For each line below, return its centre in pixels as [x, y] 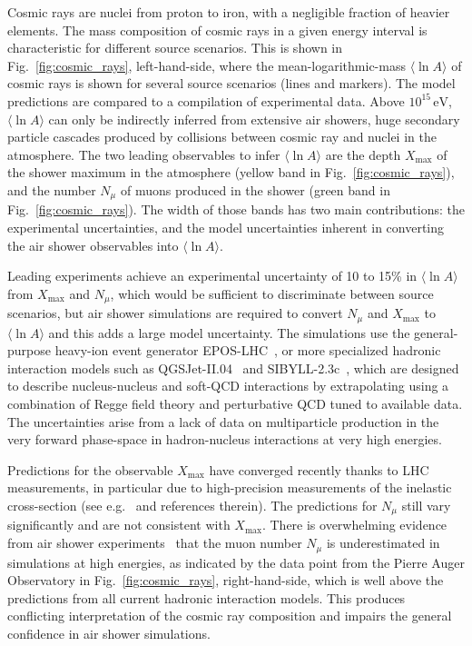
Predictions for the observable [90, 469]
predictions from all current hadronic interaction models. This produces [206, 597]
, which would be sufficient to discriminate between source [272, 293]
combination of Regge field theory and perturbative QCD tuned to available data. [235, 404]
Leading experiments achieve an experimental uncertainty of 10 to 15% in [212, 276]
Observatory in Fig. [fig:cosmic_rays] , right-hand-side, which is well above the [226, 580]
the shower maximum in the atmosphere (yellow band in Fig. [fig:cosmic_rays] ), [231, 172]
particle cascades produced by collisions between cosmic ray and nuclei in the [222, 137]
